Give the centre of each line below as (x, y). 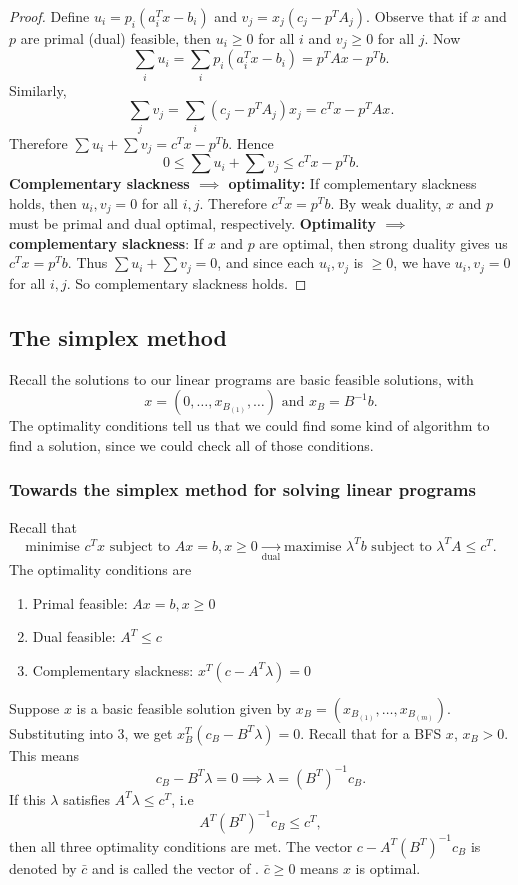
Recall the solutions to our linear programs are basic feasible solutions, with (241, 378)
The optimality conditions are (100, 569)
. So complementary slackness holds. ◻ (186, 282)
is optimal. (388, 867)
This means (44, 754)
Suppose (34, 707)
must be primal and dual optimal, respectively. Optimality (193, 223)
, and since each (266, 262)
